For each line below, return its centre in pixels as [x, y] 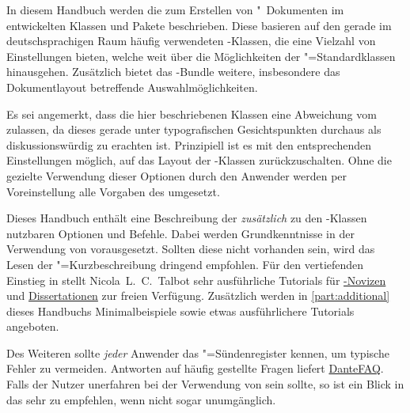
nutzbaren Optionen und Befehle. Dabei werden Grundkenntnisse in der [180, 233]
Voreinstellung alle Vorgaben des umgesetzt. [113, 191]
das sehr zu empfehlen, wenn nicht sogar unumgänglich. [141, 399]
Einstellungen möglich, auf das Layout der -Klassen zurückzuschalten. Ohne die [199, 160]
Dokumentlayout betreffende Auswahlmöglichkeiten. [132, 87]
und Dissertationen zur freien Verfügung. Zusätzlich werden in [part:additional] [198, 296]
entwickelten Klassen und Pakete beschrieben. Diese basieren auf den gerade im [199, 25]
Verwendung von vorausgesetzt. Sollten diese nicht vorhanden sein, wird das [191, 249]
